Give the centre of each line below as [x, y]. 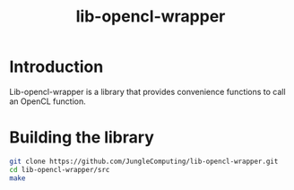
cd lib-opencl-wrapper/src [60, 169]
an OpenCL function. [48, 101]
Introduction [56, 67]
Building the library [82, 138]
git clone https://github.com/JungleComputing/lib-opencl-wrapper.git [144, 161]
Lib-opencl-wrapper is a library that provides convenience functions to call [147, 91]
